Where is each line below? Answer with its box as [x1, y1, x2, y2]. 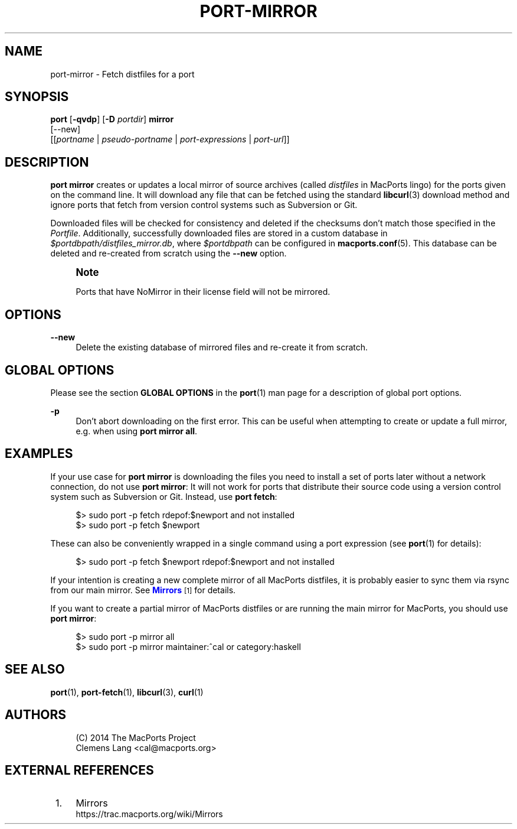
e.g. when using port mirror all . [76, 425, 198, 436]
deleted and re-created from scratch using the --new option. [50, 248, 287, 259]
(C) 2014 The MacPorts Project [76, 732, 196, 743]
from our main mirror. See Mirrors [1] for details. [50, 584, 236, 595]
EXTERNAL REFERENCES [5, 762, 154, 778]
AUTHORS [5, 707, 67, 723]
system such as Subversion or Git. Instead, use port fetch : [50, 491, 277, 502]
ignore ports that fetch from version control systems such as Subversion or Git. [50, 200, 358, 210]
